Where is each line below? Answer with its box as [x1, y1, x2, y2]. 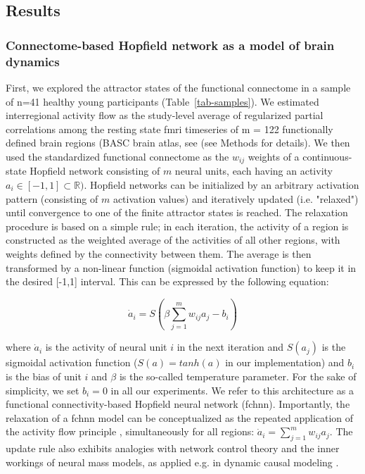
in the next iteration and [177, 339, 284, 354]
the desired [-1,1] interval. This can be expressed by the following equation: [6, 274, 329, 289]
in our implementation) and [225, 355, 345, 370]
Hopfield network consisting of [30, 163, 160, 178]
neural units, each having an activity [174, 163, 333, 178]
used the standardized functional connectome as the [6, 149, 229, 163]
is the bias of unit [6, 369, 82, 383]
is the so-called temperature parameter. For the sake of [119, 369, 357, 383]
